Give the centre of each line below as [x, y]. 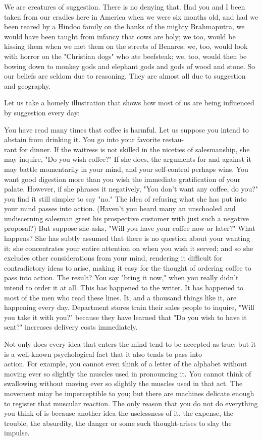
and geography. [28, 85]
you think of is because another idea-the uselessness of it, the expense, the [119, 413]
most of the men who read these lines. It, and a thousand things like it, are [120, 297]
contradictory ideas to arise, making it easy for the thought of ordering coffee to [128, 267]
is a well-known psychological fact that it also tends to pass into [103, 354]
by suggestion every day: [42, 112]
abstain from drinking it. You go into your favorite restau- [94, 139]
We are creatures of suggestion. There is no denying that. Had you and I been [125, 7]
